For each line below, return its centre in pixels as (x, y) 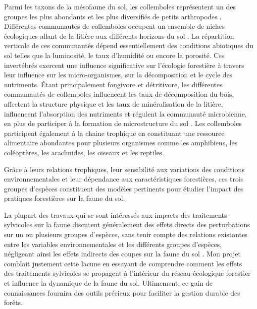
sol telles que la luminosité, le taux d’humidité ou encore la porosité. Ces (114, 55)
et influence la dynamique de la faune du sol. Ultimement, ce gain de (108, 283)
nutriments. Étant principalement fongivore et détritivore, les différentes (113, 84)
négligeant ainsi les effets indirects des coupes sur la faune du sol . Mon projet (122, 254)
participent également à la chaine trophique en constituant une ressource (114, 133)
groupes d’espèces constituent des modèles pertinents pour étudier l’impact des (124, 188)
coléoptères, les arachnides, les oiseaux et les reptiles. (84, 152)
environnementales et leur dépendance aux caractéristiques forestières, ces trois (124, 179)
